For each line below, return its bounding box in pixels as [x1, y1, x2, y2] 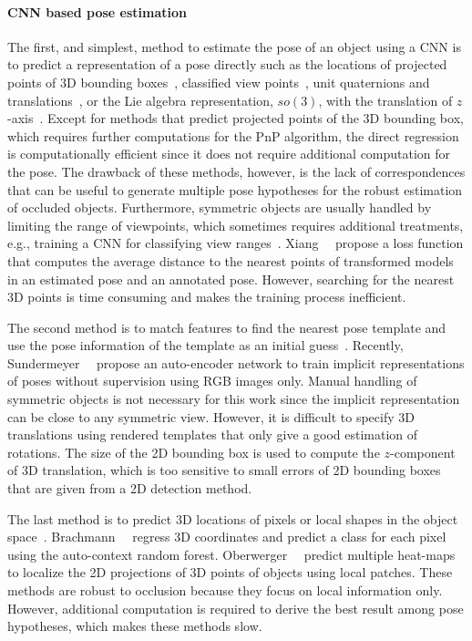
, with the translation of [318, 90, 453, 109]
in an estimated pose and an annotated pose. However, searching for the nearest [7, 269, 455, 288]
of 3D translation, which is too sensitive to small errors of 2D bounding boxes [7, 460, 441, 480]
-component [390, 442, 456, 461]
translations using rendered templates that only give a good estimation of [7, 425, 418, 444]
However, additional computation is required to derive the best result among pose [7, 598, 464, 617]
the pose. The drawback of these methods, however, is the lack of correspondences [7, 161, 466, 181]
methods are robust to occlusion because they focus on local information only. [7, 581, 443, 600]
